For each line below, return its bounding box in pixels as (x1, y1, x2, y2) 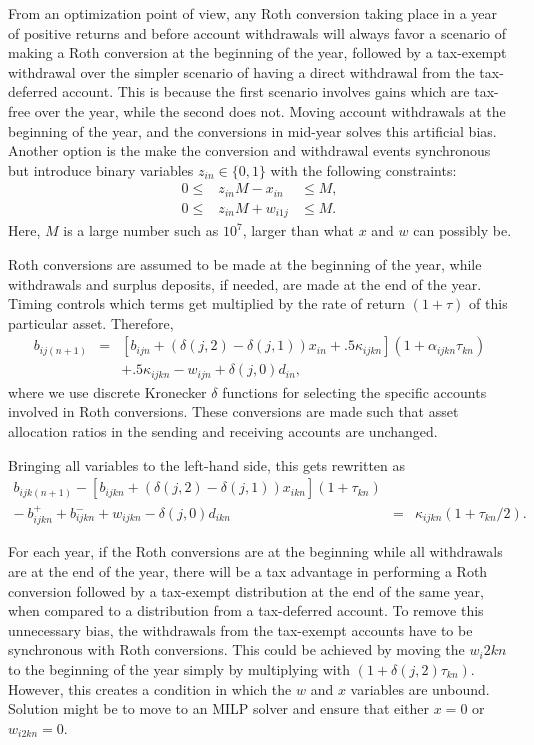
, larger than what (242, 220, 354, 241)
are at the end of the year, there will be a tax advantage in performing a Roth (8, 561, 488, 582)
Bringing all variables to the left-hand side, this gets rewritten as (8, 454, 406, 475)
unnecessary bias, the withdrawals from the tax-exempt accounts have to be (8, 619, 473, 640)
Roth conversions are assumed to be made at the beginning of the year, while (8, 253, 482, 274)
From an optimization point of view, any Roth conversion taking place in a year (8, 3, 498, 23)
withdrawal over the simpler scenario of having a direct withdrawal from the (8, 61, 475, 82)
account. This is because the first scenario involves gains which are (62, 81, 470, 102)
